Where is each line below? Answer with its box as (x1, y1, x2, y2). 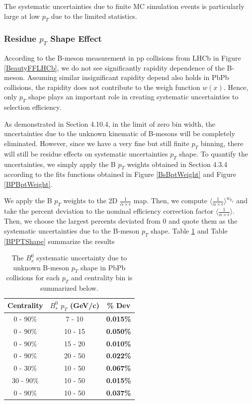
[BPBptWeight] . (4, 178, 53, 189)
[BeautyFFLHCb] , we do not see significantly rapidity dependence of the (4, 62, 225, 73)
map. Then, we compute (133, 195, 207, 206)
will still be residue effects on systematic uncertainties (4, 148, 168, 159)
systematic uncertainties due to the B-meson (4, 225, 140, 236)
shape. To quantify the (179, 148, 248, 159)
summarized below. (40, 283, 98, 293)
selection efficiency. (4, 102, 62, 112)
